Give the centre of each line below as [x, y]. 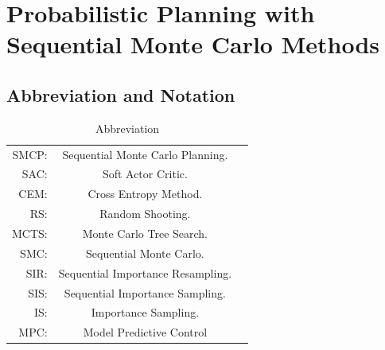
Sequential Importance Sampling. [145, 292]
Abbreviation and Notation [121, 94]
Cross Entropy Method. [145, 194]
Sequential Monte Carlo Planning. [145, 154]
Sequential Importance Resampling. [145, 272]
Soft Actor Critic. [145, 174]
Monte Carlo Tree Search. [145, 233]
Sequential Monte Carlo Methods [193, 44]
